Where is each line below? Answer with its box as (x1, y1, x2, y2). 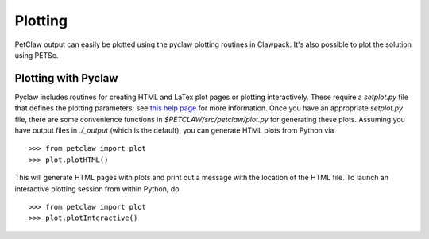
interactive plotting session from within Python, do (14, 183, 180, 194)
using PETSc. (14, 50, 59, 60)
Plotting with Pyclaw (14, 71, 118, 85)
